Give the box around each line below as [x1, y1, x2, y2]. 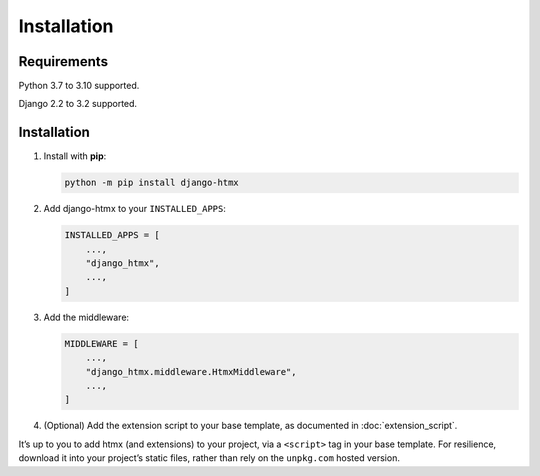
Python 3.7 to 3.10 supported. [18, 80, 140, 92]
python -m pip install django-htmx [64, 177, 239, 189]
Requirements [18, 53, 109, 70]
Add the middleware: [43, 311, 130, 323]
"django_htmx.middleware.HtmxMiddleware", [85, 366, 297, 377]
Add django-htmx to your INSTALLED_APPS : [43, 203, 227, 215]
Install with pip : [43, 150, 107, 162]
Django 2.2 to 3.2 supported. [18, 98, 138, 110]
